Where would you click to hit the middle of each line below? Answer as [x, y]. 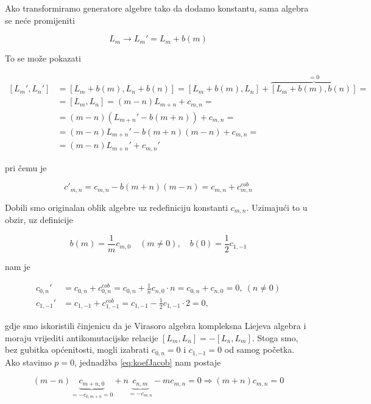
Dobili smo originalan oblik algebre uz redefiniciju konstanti [117, 207]
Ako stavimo [28, 362]
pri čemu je [26, 167]
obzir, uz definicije [39, 220]
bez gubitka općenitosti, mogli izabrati [77, 349]
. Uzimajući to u [277, 207]
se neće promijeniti [40, 20]
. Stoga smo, [275, 337]
